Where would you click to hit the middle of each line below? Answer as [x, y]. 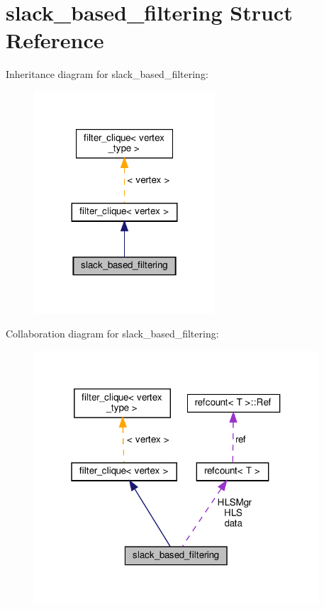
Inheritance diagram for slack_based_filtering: [107, 74]
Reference [55, 40]
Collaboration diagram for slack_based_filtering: [112, 334]
